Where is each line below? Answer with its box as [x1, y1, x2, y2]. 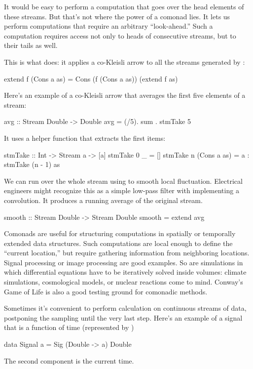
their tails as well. [4, 40, 58, 50]
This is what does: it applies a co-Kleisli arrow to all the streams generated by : [4, 56, 245, 67]
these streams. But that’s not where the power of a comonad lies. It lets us [4, 11, 230, 21]
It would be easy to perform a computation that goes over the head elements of [4, 1, 244, 11]
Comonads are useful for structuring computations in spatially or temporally [4, 228, 236, 239]
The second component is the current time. [4, 355, 134, 366]
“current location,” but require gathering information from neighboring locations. [4, 247, 250, 258]
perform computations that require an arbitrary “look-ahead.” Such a [4, 21, 213, 31]
